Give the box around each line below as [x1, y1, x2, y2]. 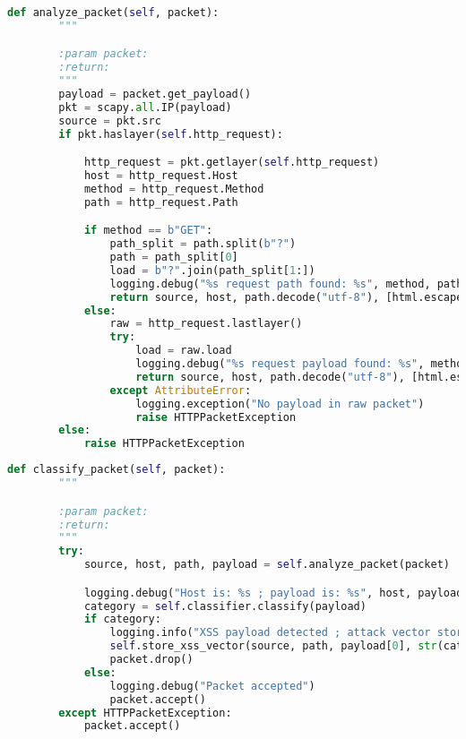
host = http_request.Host [83, 169, 238, 183]
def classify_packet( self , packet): [7, 463, 226, 477]
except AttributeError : [109, 383, 252, 397]
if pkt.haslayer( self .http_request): [58, 127, 283, 141]
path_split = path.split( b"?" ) [109, 237, 297, 251]
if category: [83, 613, 161, 626]
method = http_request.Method [83, 182, 264, 195]
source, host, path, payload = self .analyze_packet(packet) [83, 558, 450, 571]
